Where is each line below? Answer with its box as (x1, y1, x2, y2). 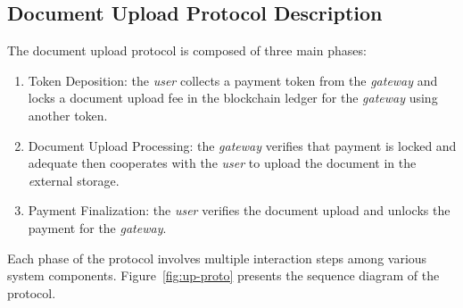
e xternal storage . (28, 171, 120, 189)
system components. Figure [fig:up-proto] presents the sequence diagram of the (7, 266, 440, 285)
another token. (28, 105, 108, 124)
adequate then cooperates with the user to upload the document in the (28, 154, 417, 172)
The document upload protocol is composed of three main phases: (7, 41, 367, 60)
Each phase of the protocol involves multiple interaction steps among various (7, 248, 427, 267)
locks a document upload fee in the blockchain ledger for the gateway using (28, 88, 438, 107)
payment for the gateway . (28, 218, 167, 237)
